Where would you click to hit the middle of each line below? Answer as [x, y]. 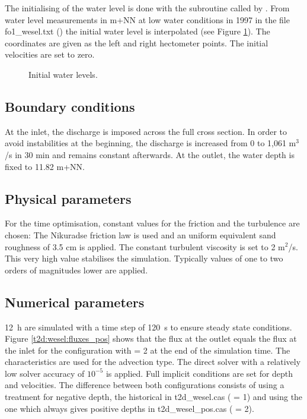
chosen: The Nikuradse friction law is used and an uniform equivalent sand [140, 234]
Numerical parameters [75, 302]
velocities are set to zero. [50, 54]
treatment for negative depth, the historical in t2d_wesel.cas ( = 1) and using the [154, 397]
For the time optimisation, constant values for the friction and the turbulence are [152, 223]
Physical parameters [68, 198]
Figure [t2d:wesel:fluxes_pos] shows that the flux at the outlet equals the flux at [151, 338]
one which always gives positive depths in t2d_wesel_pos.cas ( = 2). [129, 408]
